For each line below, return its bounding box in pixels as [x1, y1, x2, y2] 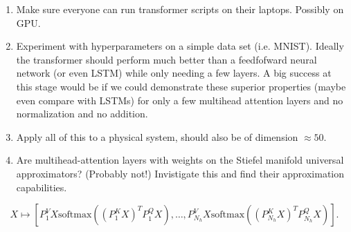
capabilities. [16, 180, 67, 194]
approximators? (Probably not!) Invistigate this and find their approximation [16, 166, 345, 180]
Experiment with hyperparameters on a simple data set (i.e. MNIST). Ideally [16, 39, 344, 53]
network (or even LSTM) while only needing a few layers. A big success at [16, 66, 332, 80]
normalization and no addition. [16, 106, 148, 121]
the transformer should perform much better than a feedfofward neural [16, 52, 317, 66]
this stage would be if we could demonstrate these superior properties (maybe [16, 79, 346, 93]
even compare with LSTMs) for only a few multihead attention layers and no [16, 93, 343, 107]
